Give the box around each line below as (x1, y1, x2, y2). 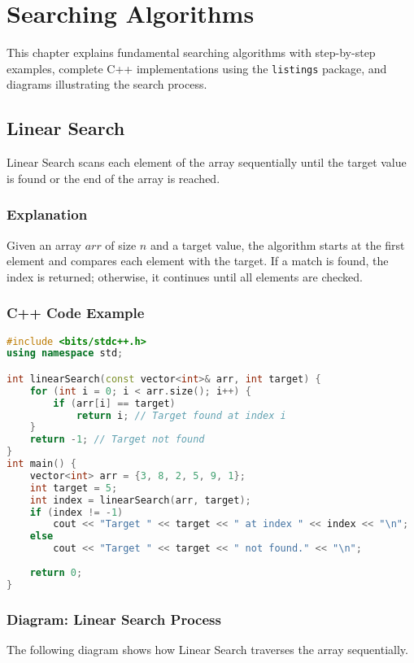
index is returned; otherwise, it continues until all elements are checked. (7, 268, 363, 285)
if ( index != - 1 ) (29, 506, 124, 518)
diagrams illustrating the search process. (7, 76, 207, 93)
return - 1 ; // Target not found (29, 434, 205, 446)
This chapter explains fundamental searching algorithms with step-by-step (7, 44, 376, 61)
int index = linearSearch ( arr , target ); (29, 494, 251, 506)
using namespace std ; (7, 347, 124, 360)
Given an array (7, 236, 81, 253)
